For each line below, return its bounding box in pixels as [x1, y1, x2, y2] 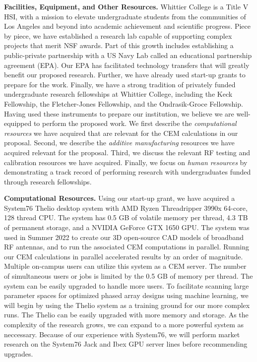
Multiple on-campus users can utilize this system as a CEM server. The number [4, 261, 247, 271]
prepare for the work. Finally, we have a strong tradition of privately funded [4, 79, 236, 89]
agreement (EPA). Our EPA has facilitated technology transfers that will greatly [4, 60, 250, 70]
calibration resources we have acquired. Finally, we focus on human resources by [4, 157, 248, 167]
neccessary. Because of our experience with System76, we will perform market [4, 329, 240, 339]
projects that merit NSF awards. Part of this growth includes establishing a [4, 40, 234, 51]
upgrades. [4, 348, 33, 359]
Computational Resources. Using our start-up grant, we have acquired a [4, 193, 235, 203]
